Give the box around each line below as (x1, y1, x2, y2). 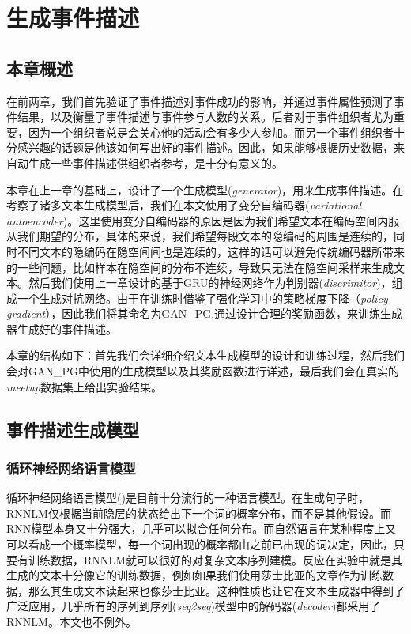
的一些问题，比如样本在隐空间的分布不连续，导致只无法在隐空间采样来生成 (6, 259, 394, 275)
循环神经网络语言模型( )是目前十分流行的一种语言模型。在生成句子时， (6, 489, 369, 506)
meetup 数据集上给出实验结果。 (6, 378, 162, 394)
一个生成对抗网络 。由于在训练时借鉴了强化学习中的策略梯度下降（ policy (17, 289, 388, 306)
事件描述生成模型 (6, 417, 139, 441)
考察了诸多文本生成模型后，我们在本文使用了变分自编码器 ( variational (6, 197, 362, 213)
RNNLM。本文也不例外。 (6, 613, 137, 630)
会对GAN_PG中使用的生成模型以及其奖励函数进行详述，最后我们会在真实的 (6, 363, 400, 379)
